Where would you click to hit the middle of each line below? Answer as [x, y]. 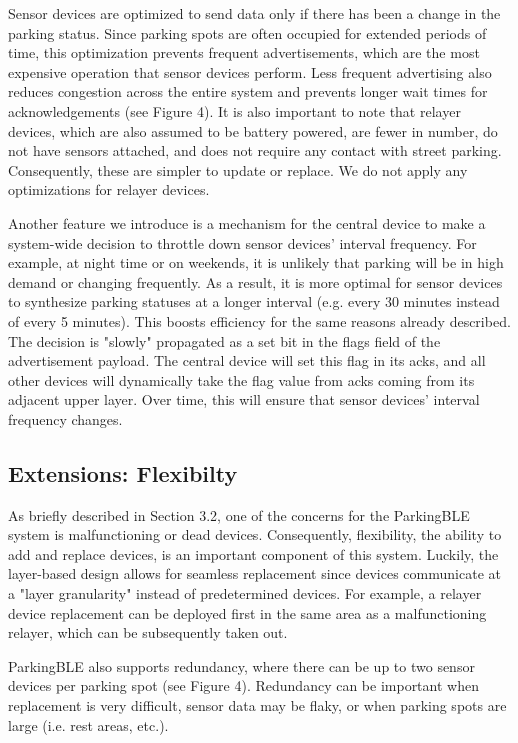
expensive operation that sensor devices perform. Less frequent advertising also [250, 71]
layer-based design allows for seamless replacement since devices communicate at [254, 573]
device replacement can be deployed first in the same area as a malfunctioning [247, 612]
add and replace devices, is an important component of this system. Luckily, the [253, 553]
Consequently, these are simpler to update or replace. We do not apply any [238, 169]
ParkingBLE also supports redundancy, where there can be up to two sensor [241, 665]
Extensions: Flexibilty [123, 472]
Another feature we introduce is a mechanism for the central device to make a [247, 222]
